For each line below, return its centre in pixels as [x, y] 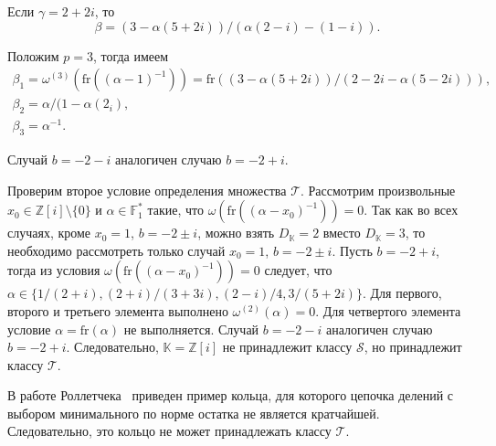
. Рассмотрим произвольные [378, 190]
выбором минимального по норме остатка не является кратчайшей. [194, 413]
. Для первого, [402, 293]
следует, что [298, 270]
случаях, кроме [49, 233]
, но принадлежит [413, 347]
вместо [342, 233]
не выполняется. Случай [191, 329]
